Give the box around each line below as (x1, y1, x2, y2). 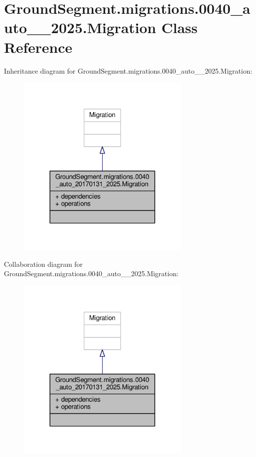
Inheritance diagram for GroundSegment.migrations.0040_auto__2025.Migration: (4, 65, 253, 76)
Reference (4, 37, 73, 57)
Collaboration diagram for (4, 258, 83, 269)
